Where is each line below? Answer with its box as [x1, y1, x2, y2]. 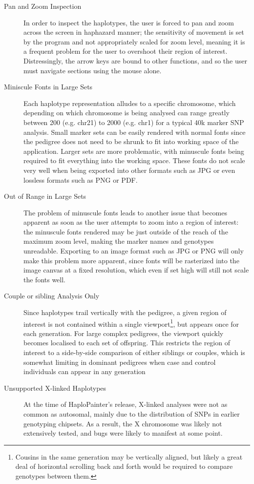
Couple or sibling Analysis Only [4, 291, 100, 301]
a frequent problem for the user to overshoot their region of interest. [23, 46, 228, 56]
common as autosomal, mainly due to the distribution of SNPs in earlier [23, 409, 240, 419]
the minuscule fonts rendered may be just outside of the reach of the [23, 226, 228, 236]
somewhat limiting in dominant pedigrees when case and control [23, 357, 216, 367]
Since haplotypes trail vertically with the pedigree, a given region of [23, 307, 227, 317]
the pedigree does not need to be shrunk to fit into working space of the [23, 136, 239, 147]
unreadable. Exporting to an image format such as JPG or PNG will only [23, 246, 244, 256]
